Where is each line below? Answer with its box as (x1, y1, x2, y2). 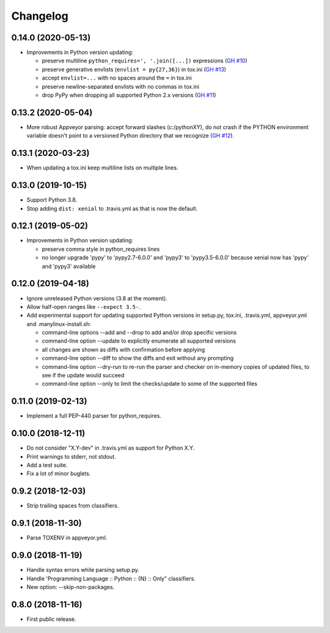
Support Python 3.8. (26, 196, 78, 204)
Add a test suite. (26, 462, 68, 468)
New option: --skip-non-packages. (26, 583, 115, 590)
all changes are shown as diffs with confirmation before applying (42, 346, 205, 353)
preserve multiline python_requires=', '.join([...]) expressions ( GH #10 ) (42, 57, 248, 64)
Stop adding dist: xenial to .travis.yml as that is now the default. (26, 205, 198, 212)
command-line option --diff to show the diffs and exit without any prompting (42, 355, 234, 362)
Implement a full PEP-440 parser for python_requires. (26, 412, 162, 420)
